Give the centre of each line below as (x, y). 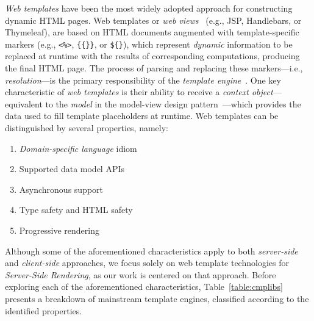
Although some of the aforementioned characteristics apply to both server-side (152, 251)
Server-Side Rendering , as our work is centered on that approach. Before (141, 274)
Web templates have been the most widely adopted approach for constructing (149, 8)
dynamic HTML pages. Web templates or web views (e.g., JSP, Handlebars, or (153, 20)
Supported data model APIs (72, 169)
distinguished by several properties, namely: (87, 128)
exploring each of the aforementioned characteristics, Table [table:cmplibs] (144, 287)
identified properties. (44, 310)
